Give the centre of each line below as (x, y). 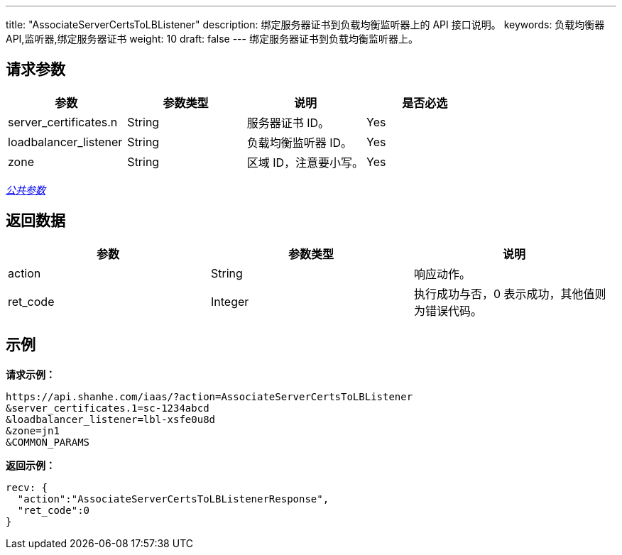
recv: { (27, 487)
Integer (230, 301)
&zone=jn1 (33, 430)
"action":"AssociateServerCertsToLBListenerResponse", (173, 499)
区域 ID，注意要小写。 (305, 162)
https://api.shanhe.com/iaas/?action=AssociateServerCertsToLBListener (209, 396)
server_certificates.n (63, 122)
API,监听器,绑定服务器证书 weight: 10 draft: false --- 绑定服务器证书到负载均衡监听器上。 (212, 39)
